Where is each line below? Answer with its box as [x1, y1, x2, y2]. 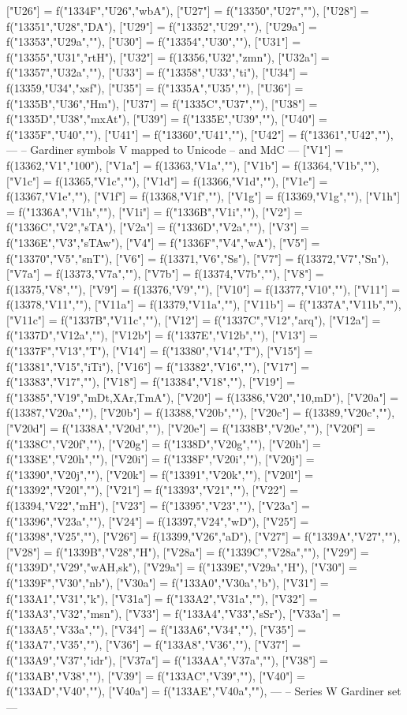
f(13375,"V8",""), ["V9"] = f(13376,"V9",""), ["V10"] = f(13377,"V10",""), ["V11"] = [6, 280, 401, 297]
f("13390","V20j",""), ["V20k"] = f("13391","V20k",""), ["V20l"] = [6, 466, 314, 482]
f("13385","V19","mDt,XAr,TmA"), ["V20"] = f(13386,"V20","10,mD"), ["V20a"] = [6, 388, 399, 405]
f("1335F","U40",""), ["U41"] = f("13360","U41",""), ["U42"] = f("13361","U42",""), [6, 125, 394, 142]
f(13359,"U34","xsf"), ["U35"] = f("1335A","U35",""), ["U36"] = [6, 79, 304, 95]
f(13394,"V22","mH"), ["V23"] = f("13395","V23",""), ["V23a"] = [6, 497, 310, 513]
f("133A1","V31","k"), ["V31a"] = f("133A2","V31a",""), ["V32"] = [6, 590, 318, 606]
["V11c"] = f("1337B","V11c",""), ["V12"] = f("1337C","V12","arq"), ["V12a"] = [6, 311, 381, 328]
